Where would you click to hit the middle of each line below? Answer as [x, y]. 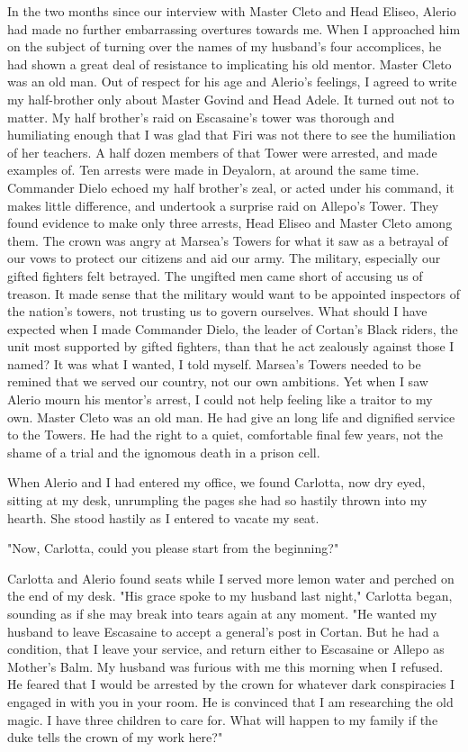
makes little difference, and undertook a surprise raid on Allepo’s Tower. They [223, 205]
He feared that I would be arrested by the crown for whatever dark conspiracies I [231, 684]
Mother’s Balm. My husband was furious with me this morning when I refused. [225, 666]
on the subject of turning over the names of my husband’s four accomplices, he [225, 46]
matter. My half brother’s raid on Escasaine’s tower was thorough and [201, 117]
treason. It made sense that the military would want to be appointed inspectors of [234, 293]
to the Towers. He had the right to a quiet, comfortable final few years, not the [225, 435]
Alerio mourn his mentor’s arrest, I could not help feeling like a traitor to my [220, 399]
